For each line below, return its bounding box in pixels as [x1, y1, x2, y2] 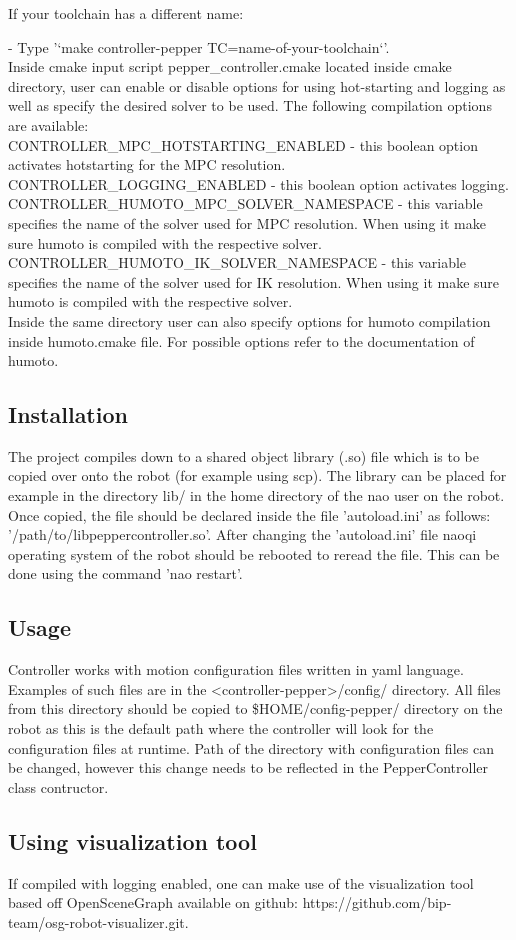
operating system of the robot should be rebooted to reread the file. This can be [8, 543, 500, 564]
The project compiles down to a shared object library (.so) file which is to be [8, 445, 480, 466]
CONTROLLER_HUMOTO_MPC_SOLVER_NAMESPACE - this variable [8, 193, 483, 214]
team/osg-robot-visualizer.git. [8, 911, 189, 932]
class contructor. [8, 776, 109, 797]
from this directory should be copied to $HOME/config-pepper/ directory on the [8, 698, 503, 719]
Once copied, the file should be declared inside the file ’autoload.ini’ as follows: [8, 504, 491, 525]
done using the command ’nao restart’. [8, 563, 243, 584]
